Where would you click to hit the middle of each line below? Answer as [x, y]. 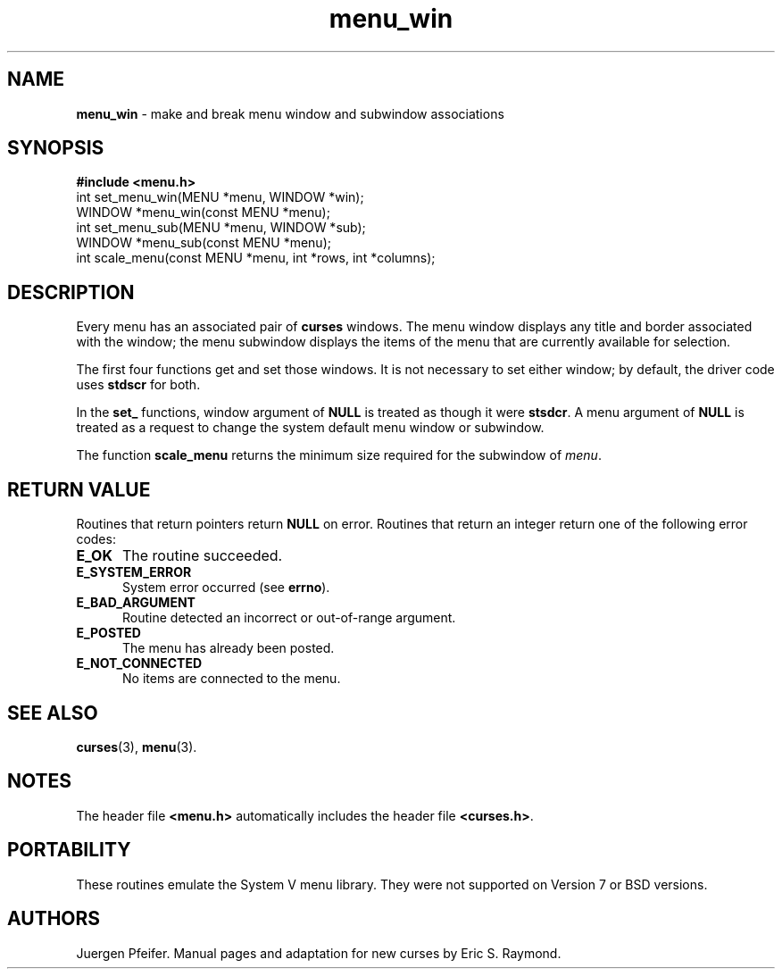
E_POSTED [108, 633]
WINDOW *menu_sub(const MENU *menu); [204, 243]
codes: [96, 539]
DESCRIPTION [71, 292]
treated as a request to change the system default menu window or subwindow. [310, 428]
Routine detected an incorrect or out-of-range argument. [289, 618]
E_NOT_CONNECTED [139, 663]
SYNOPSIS [56, 148]
